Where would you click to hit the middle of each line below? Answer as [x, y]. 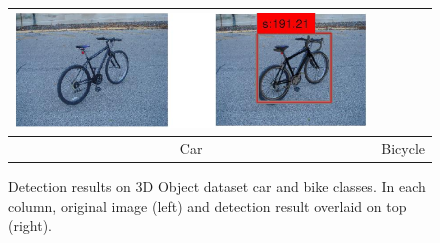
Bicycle [403, 148]
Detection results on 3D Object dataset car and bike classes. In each [217, 186]
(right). [30, 225]
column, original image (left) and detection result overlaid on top [207, 205]
